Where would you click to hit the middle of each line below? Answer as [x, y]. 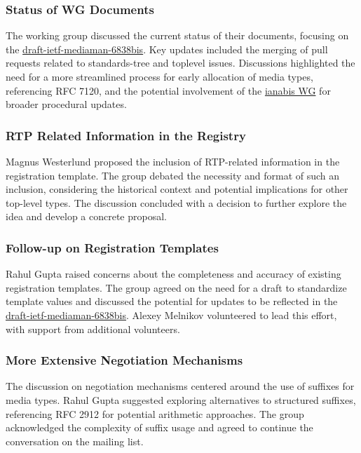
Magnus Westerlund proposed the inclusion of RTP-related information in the [173, 161]
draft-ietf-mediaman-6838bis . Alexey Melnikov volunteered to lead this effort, [171, 315]
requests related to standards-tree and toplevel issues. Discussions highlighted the [180, 63]
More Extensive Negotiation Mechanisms [124, 360]
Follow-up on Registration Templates [112, 247]
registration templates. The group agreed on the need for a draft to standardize [176, 287]
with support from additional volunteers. [93, 329]
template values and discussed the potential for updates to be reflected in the [172, 301]
